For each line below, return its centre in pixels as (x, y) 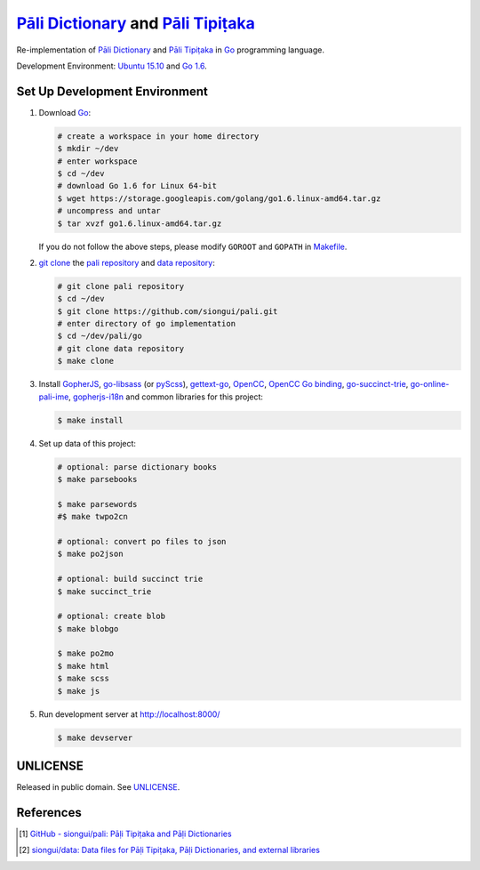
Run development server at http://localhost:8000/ (129, 714)
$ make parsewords (97, 504)
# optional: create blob (112, 616)
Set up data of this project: (88, 443)
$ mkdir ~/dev (88, 149)
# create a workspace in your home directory (158, 136)
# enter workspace (97, 161)
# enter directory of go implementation (146, 324)
